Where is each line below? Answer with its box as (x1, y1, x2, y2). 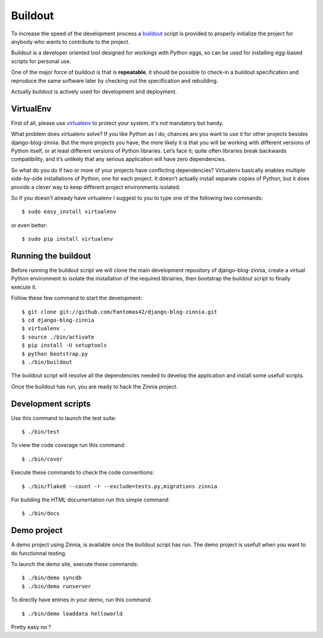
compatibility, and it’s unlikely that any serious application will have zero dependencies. (11, 156, 227, 163)
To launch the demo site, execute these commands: (11, 561, 139, 568)
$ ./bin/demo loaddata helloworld (22, 610, 123, 617)
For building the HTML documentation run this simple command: (11, 496, 170, 503)
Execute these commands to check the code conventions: (11, 469, 154, 476)
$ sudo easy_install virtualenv (22, 208, 117, 215)
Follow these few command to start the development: (11, 294, 143, 302)
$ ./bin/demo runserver (22, 583, 92, 589)
